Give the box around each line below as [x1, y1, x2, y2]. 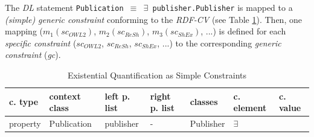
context [49, 89, 81, 102]
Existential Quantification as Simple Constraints [67, 69, 247, 81]
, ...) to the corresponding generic [157, 36, 281, 49]
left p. [104, 89, 130, 102]
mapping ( [5, 25, 43, 37]
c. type [9, 95, 39, 108]
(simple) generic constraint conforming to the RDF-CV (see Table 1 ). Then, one [5, 13, 302, 25]
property [9, 117, 41, 130]
